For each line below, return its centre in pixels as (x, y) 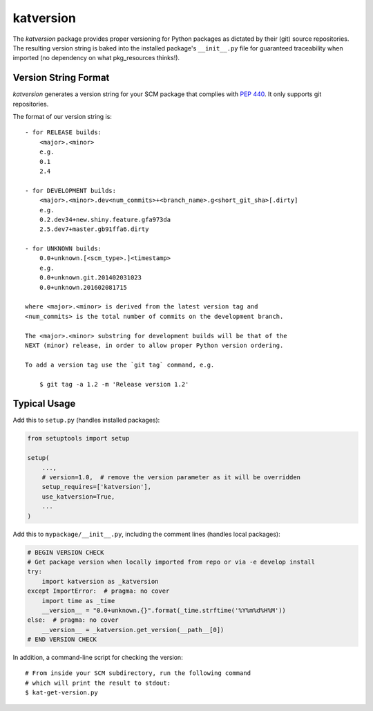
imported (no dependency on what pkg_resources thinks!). (96, 58)
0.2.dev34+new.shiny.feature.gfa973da (105, 219)
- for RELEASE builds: (64, 132)
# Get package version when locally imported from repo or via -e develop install (171, 562)
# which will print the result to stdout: (98, 683)
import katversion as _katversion (100, 581)
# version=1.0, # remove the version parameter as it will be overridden (171, 478)
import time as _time (78, 601)
